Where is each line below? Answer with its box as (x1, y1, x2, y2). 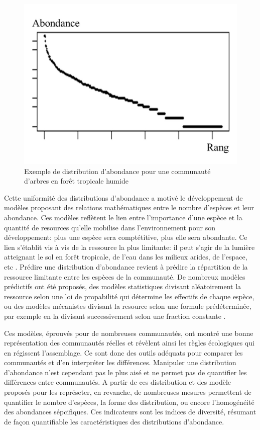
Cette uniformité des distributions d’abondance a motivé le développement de (4, 192, 243, 203)
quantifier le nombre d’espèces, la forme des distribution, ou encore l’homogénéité (4, 396, 254, 407)
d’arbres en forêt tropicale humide (24, 176, 128, 186)
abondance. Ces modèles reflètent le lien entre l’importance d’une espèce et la (4, 212, 242, 222)
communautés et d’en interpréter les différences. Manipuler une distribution (4, 357, 236, 368)
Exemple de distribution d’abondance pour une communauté (24, 165, 211, 176)
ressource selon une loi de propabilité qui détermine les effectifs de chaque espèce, (4, 291, 254, 301)
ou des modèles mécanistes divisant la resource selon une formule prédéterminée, (4, 301, 251, 311)
